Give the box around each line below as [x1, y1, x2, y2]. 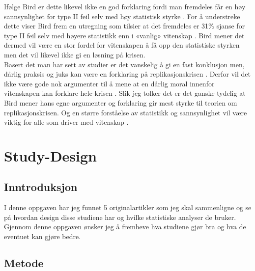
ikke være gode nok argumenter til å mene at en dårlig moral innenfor [4, 78, 215, 88]
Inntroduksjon [4, 179, 78, 194]
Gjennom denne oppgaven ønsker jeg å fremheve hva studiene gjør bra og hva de [4, 221, 246, 232]
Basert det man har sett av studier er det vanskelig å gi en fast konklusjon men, [4, 59, 245, 69]
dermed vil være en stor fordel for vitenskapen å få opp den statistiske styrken [4, 40, 240, 50]
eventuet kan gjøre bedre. [4, 231, 81, 242]
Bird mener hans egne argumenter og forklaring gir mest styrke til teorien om [4, 97, 237, 108]
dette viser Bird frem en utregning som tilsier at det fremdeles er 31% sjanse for [4, 21, 245, 31]
